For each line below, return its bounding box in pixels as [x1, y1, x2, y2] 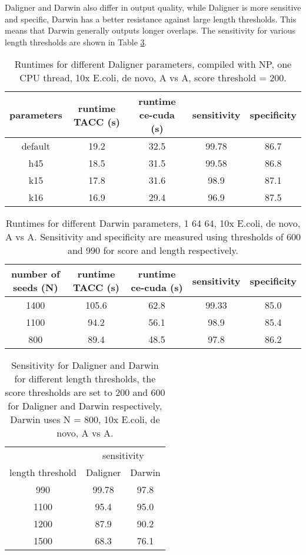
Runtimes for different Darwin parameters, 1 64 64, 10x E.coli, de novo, [5, 216, 301, 230]
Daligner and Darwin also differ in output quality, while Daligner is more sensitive [5, 1, 301, 13]
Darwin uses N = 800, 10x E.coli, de [10, 412, 160, 427]
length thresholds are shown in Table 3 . [5, 35, 147, 48]
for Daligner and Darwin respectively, [8, 399, 162, 413]
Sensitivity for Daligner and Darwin [11, 358, 159, 372]
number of [11, 267, 60, 281]
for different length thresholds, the [14, 372, 156, 386]
